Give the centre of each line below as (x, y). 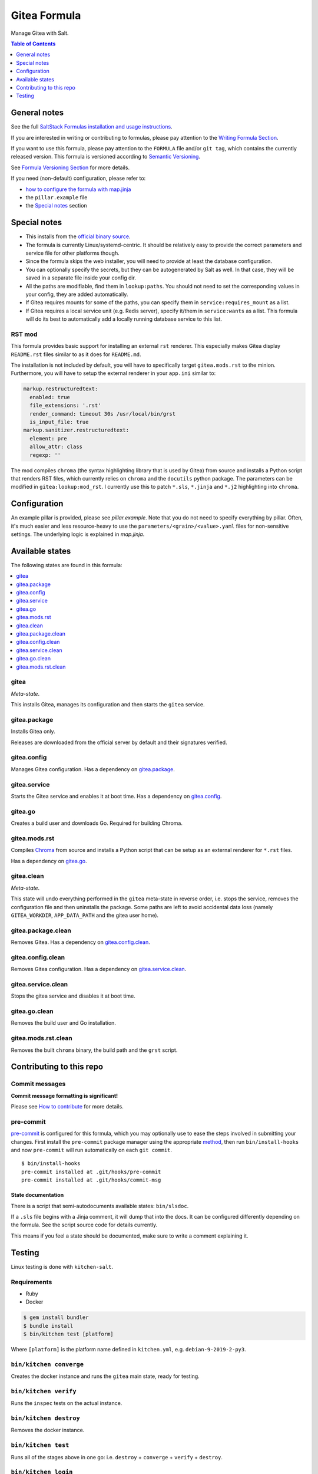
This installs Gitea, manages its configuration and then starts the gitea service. (108, 705)
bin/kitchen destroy (46, 1418)
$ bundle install (48, 1326)
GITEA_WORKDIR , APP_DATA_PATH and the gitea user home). (85, 915)
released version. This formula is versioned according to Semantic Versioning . (105, 157)
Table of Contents (33, 44)
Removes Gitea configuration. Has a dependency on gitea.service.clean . (99, 969)
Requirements (32, 1282)
